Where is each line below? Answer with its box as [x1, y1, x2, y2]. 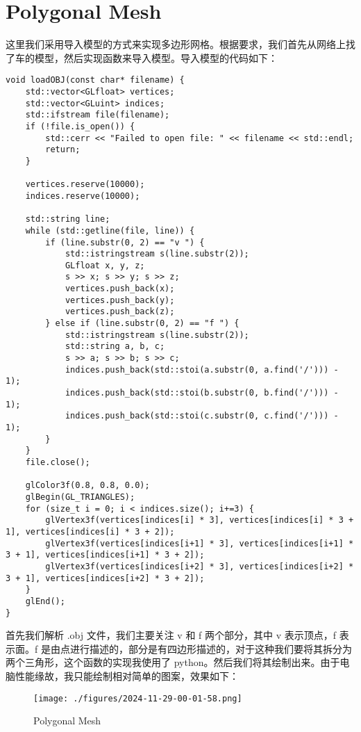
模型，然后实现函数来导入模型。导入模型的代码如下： [34, 50, 278, 65]
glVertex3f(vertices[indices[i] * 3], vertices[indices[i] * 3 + [45, 515, 354, 526]
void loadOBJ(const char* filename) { [6, 75, 185, 86]
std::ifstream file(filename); [25, 110, 170, 120]
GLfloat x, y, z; [65, 260, 145, 270]
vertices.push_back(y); [65, 295, 175, 305]
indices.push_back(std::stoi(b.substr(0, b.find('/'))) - [65, 388, 339, 398]
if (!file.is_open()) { [25, 121, 135, 131]
